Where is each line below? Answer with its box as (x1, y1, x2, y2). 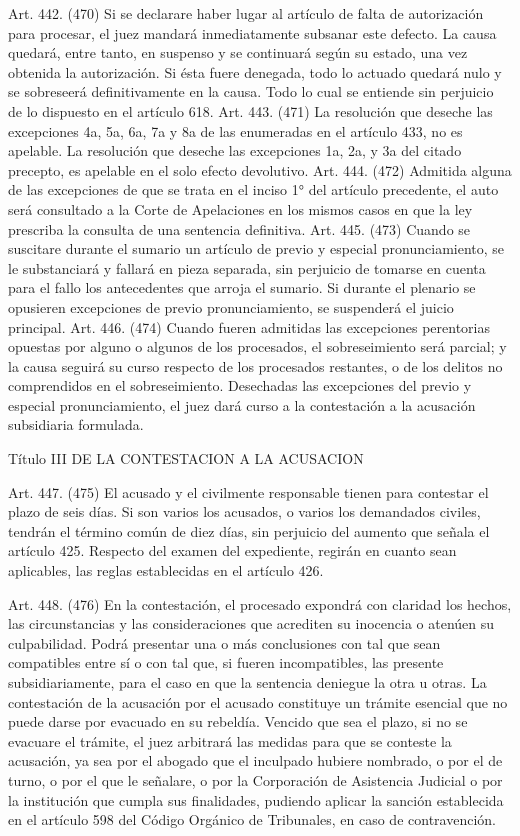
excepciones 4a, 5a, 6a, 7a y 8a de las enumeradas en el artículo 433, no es (8, 120, 463, 141)
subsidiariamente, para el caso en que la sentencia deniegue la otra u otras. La (8, 672, 487, 692)
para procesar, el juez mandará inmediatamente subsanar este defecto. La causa (8, 22, 497, 43)
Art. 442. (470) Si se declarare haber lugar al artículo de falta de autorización (8, 3, 484, 23)
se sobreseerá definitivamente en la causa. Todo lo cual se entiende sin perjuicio (8, 81, 494, 102)
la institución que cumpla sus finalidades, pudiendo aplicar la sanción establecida (8, 789, 504, 810)
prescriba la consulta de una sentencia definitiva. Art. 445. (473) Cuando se (8, 218, 471, 239)
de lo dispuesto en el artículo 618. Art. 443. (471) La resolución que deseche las (8, 100, 493, 121)
